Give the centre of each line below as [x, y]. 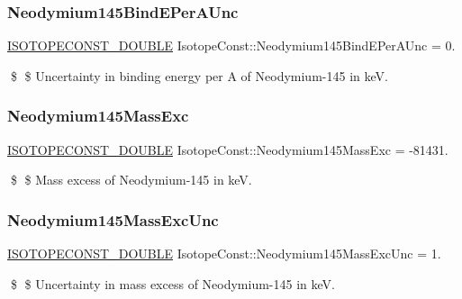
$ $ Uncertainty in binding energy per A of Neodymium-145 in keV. [199, 75]
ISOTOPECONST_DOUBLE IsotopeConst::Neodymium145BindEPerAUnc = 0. [231, 45]
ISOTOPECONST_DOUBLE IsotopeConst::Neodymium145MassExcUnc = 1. [224, 254]
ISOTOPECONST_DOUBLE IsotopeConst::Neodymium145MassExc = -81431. [228, 149]
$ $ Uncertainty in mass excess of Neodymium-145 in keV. [172, 283]
